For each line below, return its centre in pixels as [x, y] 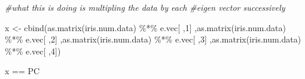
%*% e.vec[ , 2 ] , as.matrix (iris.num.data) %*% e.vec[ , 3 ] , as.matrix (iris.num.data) [153, 39]
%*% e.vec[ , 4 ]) [33, 51]
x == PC [22, 71]
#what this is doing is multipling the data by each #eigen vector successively [145, 7]
